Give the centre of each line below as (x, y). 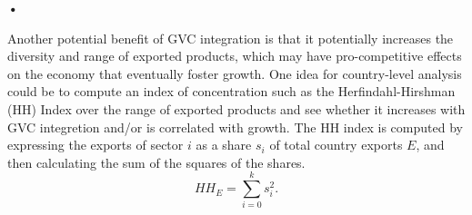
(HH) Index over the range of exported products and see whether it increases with (236, 108)
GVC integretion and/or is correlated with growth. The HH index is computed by (235, 127)
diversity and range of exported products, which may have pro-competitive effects (235, 56)
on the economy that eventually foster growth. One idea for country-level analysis (235, 73)
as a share (224, 145)
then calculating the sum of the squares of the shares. (156, 162)
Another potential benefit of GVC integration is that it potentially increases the (231, 38)
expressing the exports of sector (95, 145)
